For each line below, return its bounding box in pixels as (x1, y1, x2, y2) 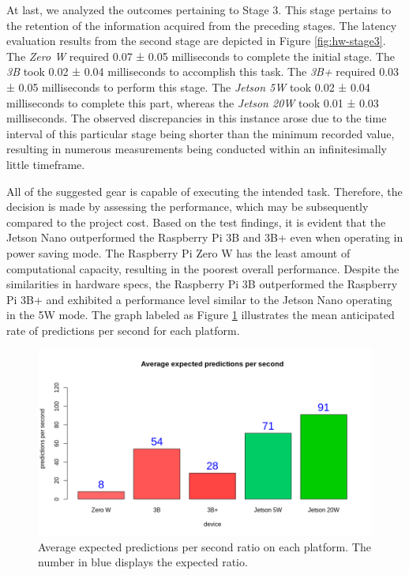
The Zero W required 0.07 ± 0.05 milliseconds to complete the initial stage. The (6, 47, 395, 64)
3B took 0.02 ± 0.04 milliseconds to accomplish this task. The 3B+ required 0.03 (6, 63, 400, 80)
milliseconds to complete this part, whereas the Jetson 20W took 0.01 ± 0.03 (6, 94, 379, 111)
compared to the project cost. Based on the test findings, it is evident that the (6, 213, 386, 230)
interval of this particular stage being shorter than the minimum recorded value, (6, 125, 395, 141)
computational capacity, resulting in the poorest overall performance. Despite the (6, 260, 400, 276)
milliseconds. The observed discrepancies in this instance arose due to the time (6, 110, 387, 126)
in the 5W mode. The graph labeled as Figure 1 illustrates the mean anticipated (6, 306, 395, 323)
